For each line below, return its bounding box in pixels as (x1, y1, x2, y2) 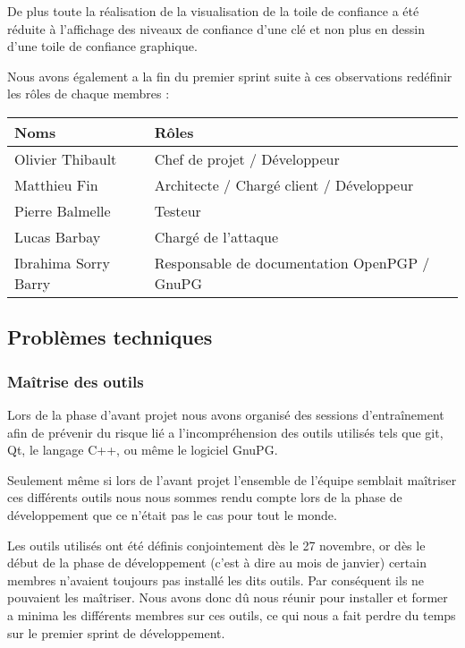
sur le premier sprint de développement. (7, 623, 225, 642)
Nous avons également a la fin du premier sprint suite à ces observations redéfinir (7, 66, 452, 85)
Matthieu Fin (14, 174, 98, 195)
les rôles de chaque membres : (7, 84, 170, 103)
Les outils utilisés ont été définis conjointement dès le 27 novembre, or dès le (7, 535, 426, 554)
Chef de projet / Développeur (154, 148, 340, 169)
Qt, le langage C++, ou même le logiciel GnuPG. (7, 440, 278, 459)
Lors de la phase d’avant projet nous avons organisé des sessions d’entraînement (7, 405, 444, 423)
